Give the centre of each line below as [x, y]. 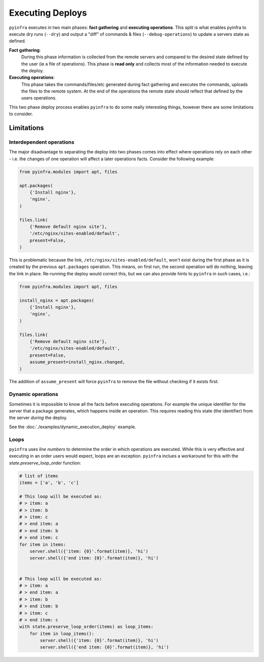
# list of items [39, 476]
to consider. [21, 114]
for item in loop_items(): [62, 634]
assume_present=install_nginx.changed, [77, 362]
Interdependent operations [42, 142]
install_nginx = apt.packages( [57, 300]
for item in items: [43, 544]
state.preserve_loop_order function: [45, 463]
